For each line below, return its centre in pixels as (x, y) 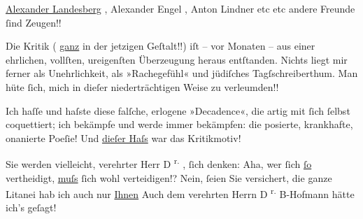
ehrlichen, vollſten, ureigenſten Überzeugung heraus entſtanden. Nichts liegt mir (177, 59)
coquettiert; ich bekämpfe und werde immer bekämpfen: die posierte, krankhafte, (179, 124)
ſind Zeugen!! (34, 22)
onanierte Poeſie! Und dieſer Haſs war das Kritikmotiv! (123, 137)
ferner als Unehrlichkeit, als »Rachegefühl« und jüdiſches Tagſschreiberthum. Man (182, 73)
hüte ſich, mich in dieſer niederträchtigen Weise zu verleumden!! (142, 86)
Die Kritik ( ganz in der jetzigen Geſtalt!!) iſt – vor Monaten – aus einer (161, 46)
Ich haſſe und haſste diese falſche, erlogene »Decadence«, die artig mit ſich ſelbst (178, 110)
